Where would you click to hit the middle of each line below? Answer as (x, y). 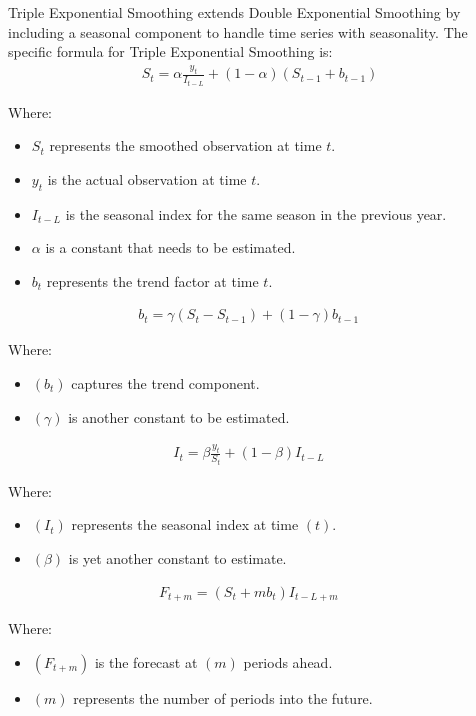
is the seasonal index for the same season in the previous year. (256, 213)
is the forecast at (146, 661)
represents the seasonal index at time (185, 524)
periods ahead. (288, 661)
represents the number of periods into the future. (223, 697)
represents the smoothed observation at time (185, 145)
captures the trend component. (165, 382)
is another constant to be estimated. (179, 416)
